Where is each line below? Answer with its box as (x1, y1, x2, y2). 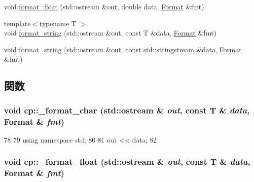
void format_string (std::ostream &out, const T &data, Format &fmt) (4, 28, 217, 38)
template (4, 18, 31, 28)
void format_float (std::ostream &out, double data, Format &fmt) (4, 1, 204, 11)
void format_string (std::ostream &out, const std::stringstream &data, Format (4, 44, 242, 54)
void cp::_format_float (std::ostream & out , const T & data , (4, 155, 251, 168)
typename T (39, 18, 76, 28)
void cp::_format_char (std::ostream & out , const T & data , (4, 104, 250, 116)
